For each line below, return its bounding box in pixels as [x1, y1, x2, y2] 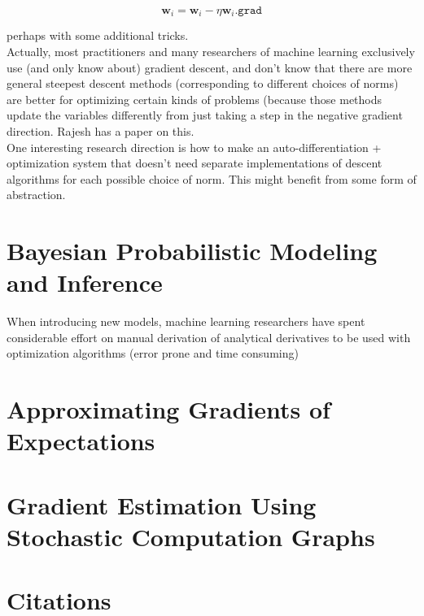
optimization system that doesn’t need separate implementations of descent [7, 154, 382, 171]
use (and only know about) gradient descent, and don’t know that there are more [7, 59, 413, 76]
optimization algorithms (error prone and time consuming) [7, 345, 299, 362]
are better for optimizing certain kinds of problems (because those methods [7, 90, 382, 107]
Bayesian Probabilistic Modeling [7, 234, 378, 267]
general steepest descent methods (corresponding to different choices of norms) [7, 75, 399, 92]
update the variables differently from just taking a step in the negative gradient [7, 106, 403, 124]
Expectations [7, 424, 155, 458]
